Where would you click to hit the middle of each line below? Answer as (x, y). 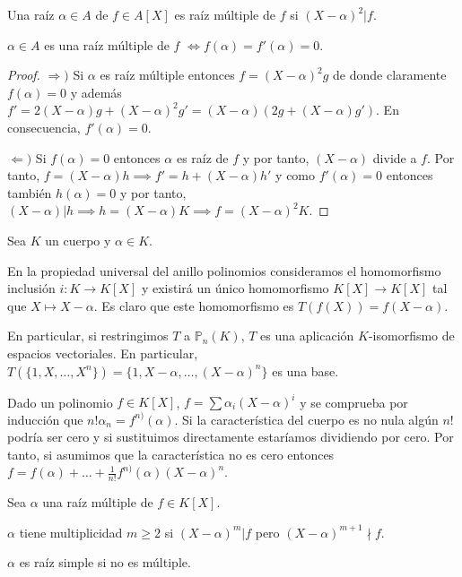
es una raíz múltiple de (107, 44)
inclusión (31, 288)
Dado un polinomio (60, 401)
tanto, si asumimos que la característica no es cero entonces (171, 454)
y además (96, 92)
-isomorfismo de (411, 336)
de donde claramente (390, 75)
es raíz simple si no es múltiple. (105, 562)
